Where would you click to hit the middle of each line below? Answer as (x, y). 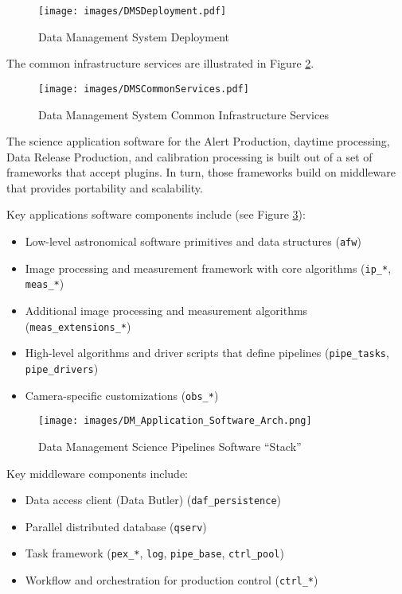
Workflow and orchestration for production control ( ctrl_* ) (172, 580)
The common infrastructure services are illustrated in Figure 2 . (160, 63)
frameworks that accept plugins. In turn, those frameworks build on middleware (201, 172)
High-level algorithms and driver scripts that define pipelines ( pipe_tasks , (207, 353)
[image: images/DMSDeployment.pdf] (133, 11)
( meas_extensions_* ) (78, 326)
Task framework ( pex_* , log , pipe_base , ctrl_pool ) (154, 553)
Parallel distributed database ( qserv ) (116, 526)
